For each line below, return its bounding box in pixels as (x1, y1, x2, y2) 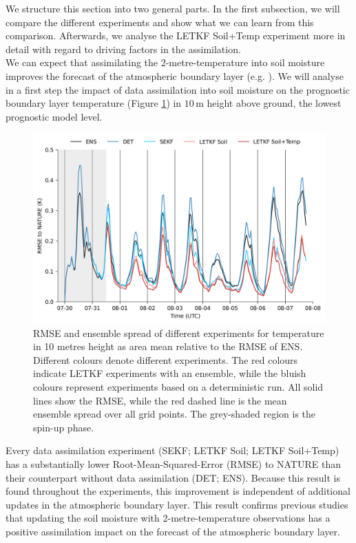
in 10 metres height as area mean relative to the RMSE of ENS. (33, 339, 303, 354)
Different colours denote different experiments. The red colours (33, 352, 298, 367)
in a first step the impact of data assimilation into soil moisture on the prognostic (6, 82, 350, 96)
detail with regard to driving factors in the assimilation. (6, 41, 241, 56)
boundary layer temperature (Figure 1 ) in (6, 96, 182, 110)
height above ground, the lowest (207, 96, 342, 110)
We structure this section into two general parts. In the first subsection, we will (6, 1, 340, 15)
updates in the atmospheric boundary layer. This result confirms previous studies (6, 497, 348, 511)
